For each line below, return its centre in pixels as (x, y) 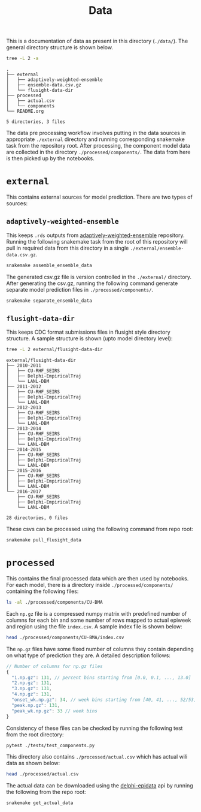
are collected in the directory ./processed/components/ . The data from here (98, 152)
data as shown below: (33, 763)
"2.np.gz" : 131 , (32, 683)
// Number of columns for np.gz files (54, 666)
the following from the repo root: (46, 792)
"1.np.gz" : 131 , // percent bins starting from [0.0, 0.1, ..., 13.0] (101, 678)
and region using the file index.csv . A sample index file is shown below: (94, 626)
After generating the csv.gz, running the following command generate (92, 283)
